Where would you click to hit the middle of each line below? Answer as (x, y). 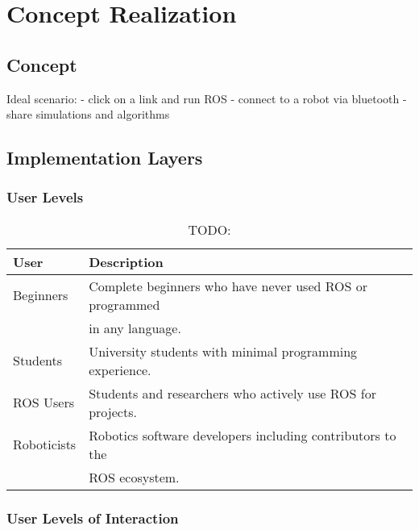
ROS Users (44, 403)
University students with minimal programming (223, 351)
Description (126, 261)
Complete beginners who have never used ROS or (228, 286)
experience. (120, 369)
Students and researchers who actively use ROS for (232, 393)
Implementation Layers (105, 158)
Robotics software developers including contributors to (243, 435)
